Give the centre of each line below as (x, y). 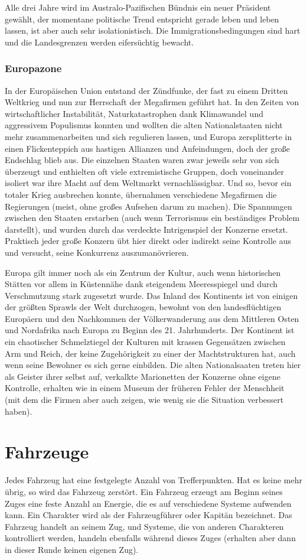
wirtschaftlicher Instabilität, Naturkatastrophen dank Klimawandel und (134, 113)
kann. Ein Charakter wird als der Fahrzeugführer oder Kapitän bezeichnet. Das (148, 515)
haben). (19, 411)
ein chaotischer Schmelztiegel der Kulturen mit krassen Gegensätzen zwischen (145, 342)
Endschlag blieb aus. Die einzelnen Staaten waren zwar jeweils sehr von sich (142, 160)
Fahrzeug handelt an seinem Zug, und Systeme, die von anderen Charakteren (144, 526)
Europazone (33, 68)
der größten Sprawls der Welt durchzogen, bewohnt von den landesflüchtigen (143, 307)
